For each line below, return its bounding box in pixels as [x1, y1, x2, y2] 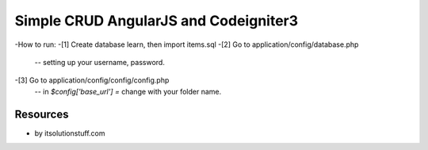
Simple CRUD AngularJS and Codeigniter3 [14, 12, 299, 29]
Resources [14, 107, 69, 121]
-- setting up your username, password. [34, 57, 166, 67]
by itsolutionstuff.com [34, 128, 105, 138]
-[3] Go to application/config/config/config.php [14, 75, 170, 85]
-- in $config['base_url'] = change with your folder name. [34, 87, 222, 96]
